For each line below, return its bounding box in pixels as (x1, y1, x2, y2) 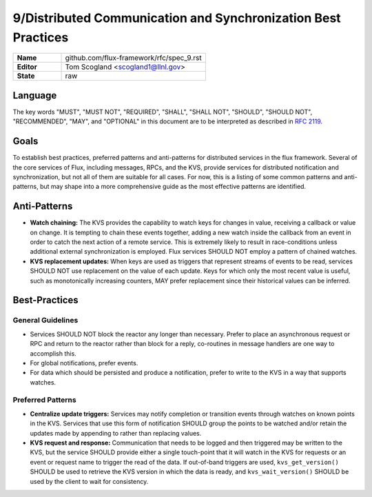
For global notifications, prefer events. (30, 358, 138, 367)
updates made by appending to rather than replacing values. (30, 429, 202, 437)
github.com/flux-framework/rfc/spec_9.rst (65, 53, 203, 63)
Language (12, 90, 57, 101)
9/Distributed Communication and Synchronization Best (12, 10, 341, 26)
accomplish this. (30, 349, 77, 358)
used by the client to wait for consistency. (30, 477, 149, 485)
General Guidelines (12, 316, 79, 325)
